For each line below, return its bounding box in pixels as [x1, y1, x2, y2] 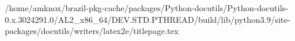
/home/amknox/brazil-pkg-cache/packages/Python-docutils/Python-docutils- [5, 2, 288, 13]
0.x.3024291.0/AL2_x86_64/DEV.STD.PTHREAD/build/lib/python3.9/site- [5, 13, 291, 25]
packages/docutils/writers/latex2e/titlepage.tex [5, 25, 179, 37]
